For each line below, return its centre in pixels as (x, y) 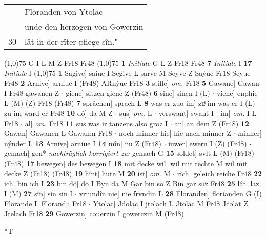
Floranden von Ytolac (64, 12)
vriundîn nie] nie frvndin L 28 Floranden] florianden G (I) (170, 193)
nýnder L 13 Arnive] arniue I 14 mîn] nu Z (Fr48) (83, 143)
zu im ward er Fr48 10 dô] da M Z (58, 113)
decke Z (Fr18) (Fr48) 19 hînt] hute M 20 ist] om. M (87, 173)
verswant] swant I (186, 113)
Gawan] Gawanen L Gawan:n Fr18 (58, 133)
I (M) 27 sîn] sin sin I (38, 193)
